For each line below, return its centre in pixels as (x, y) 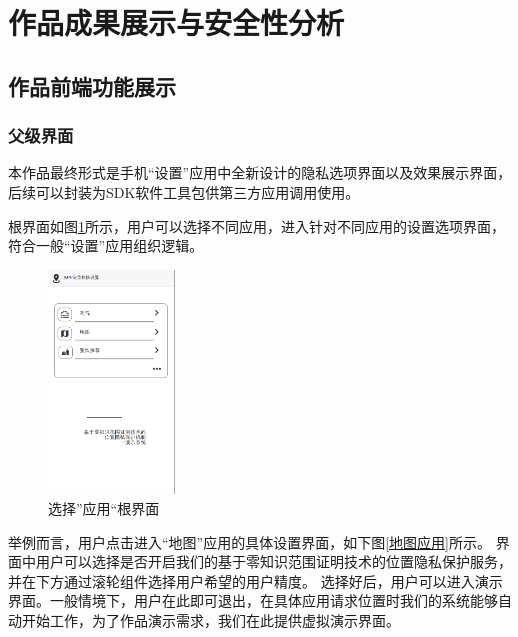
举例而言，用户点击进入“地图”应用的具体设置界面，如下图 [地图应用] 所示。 (250, 541)
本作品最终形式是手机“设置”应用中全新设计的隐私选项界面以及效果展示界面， (260, 172)
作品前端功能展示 (92, 85)
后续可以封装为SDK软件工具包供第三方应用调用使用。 (184, 191)
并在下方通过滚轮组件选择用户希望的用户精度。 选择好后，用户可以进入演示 (255, 580)
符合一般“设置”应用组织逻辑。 (106, 245)
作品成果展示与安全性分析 (176, 22)
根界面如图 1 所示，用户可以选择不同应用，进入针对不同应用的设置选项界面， (256, 225)
